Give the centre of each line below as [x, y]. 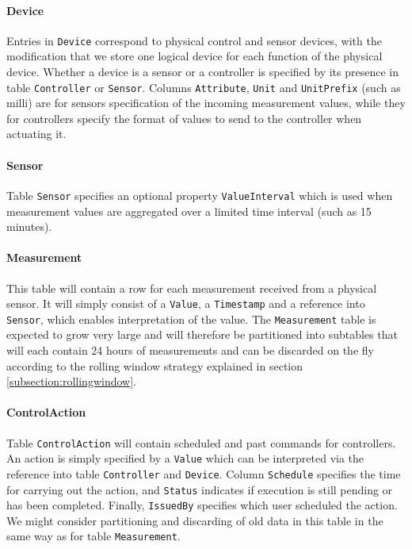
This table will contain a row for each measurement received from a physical [192, 288]
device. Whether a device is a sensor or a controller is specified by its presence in [202, 72]
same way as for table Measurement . [93, 536]
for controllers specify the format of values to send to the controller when [184, 118]
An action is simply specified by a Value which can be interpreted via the [185, 458]
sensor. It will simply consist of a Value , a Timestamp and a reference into [186, 303]
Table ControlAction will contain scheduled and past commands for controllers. [201, 442]
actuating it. [36, 134]
